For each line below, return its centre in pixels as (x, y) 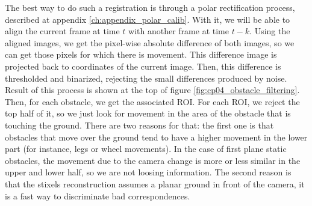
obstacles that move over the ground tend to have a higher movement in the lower (156, 137)
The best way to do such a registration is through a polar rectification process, (150, 7)
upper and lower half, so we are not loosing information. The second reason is (148, 172)
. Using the (270, 31)
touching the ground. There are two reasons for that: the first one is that (139, 125)
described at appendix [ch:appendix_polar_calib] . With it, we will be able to (148, 19)
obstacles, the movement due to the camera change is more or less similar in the (153, 160)
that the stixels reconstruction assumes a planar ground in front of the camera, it (155, 183)
